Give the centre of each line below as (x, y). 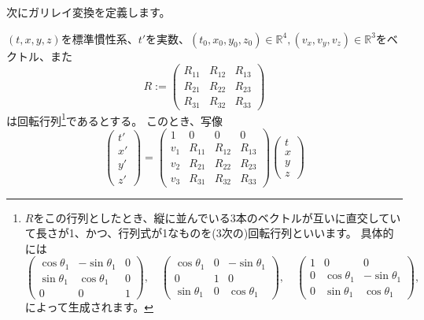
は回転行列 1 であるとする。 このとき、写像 (114, 119)
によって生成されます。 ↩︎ (89, 307)
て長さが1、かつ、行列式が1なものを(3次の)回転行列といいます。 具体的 (209, 233)
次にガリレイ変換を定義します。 (88, 12)
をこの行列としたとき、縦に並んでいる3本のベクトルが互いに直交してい (217, 217)
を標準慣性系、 (100, 38)
